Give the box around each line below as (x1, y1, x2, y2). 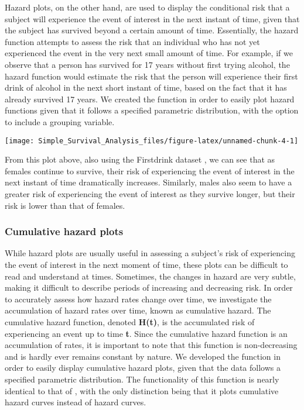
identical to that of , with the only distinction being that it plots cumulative (5, 384, 279, 397)
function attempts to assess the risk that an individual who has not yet (5, 35, 260, 47)
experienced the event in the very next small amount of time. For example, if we (5, 47, 293, 59)
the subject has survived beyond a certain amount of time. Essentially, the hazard (5, 24, 299, 36)
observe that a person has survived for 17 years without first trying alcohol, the (5, 58, 290, 70)
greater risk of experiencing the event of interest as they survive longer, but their (5, 187, 295, 199)
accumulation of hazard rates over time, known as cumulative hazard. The (5, 304, 271, 316)
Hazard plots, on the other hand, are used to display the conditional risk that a (5, 1, 290, 13)
